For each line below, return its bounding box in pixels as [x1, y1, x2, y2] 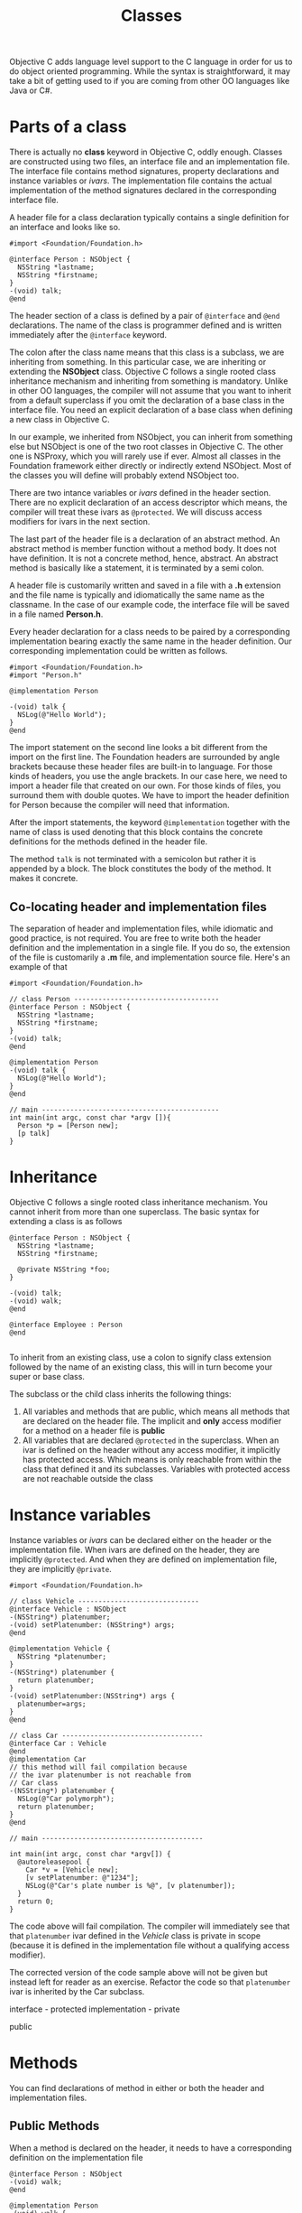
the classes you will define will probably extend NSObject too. [9, 470, 240, 481]
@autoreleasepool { [17, 1857, 91, 1866]
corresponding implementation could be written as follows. [9, 646, 228, 656]
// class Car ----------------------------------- [9, 1731, 204, 1740]
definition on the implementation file [9, 2152, 143, 2162]
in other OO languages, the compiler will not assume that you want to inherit [9, 386, 292, 396]
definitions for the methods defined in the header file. [9, 836, 208, 847]
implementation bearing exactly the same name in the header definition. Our [9, 636, 292, 646]
